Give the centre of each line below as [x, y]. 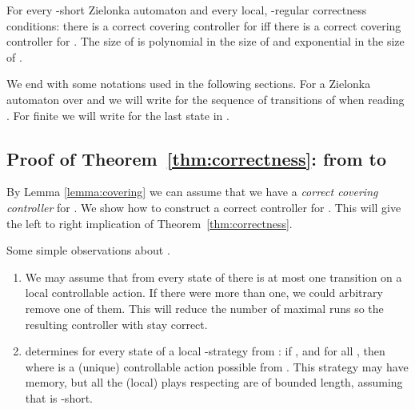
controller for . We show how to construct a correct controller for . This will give [204, 207]
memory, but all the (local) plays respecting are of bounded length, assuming [214, 382]
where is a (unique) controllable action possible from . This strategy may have [217, 366]
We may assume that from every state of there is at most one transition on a [213, 277]
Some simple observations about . [88, 250]
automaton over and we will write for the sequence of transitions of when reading [206, 99]
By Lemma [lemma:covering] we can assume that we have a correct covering [192, 192]
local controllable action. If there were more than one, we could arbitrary [204, 293]
